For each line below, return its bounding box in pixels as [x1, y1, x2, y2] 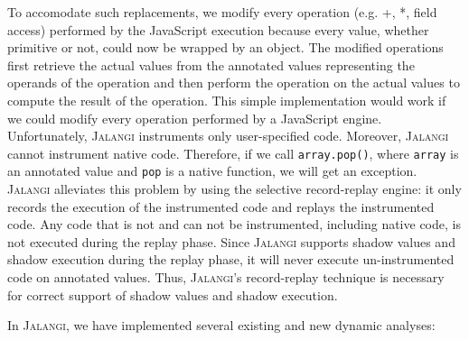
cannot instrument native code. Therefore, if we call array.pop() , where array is [7, 143, 459, 162]
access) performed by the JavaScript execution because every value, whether [7, 20, 429, 39]
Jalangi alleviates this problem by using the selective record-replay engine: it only [7, 179, 462, 198]
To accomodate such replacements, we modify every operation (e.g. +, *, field [7, 3, 437, 21]
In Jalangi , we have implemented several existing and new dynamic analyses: [7, 316, 436, 335]
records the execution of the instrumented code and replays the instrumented [7, 197, 435, 216]
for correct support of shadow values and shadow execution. [7, 285, 338, 304]
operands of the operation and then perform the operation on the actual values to [7, 73, 460, 92]
